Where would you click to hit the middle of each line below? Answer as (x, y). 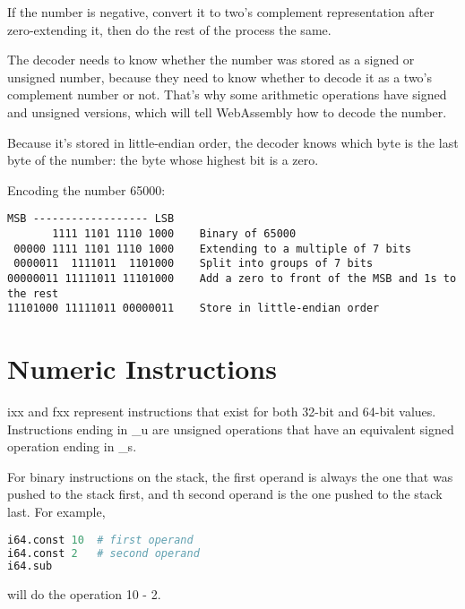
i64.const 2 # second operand (103, 553)
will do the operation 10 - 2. (84, 594)
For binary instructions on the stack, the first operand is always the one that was (230, 476)
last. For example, (56, 512)
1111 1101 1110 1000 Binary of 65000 (174, 234)
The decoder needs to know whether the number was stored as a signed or (211, 60)
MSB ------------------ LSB (91, 219)
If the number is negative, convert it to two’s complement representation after (221, 12)
